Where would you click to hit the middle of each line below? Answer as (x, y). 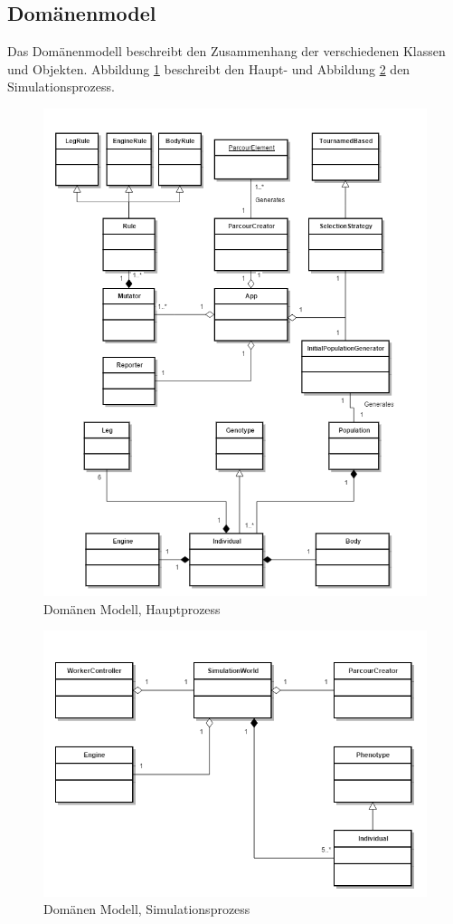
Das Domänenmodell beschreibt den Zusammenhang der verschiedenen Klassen (226, 51)
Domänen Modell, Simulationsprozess (147, 909)
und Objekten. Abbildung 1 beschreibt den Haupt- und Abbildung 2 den (209, 68)
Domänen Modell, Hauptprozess (132, 608)
